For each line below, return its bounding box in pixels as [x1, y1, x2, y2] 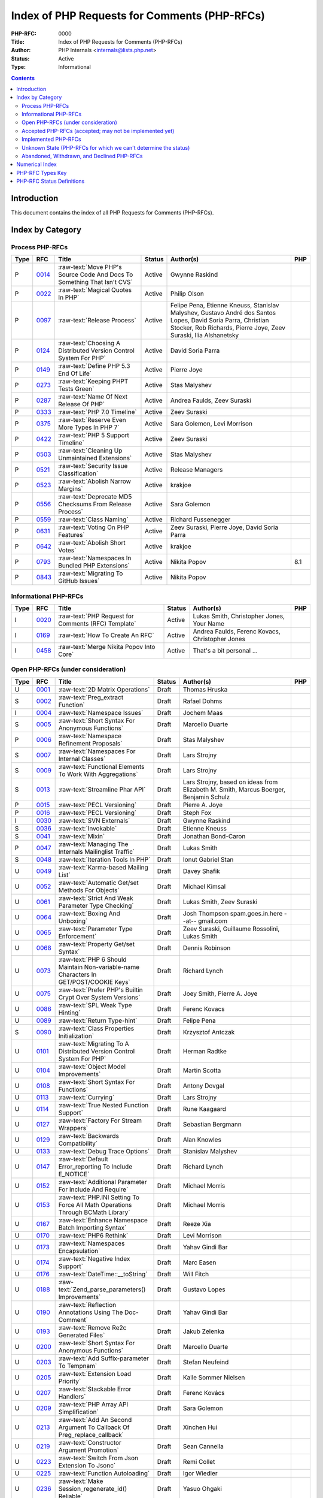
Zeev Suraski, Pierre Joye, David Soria [170, 523, 279, 531]
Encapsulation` [58, 1246, 100, 1255]
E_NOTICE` [58, 1170, 90, 1178]
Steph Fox [182, 808, 212, 817]
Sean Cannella [182, 1442, 224, 1450]
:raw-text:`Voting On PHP [57, 523, 130, 531]
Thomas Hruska [182, 685, 228, 693]
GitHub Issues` [57, 577, 100, 585]
